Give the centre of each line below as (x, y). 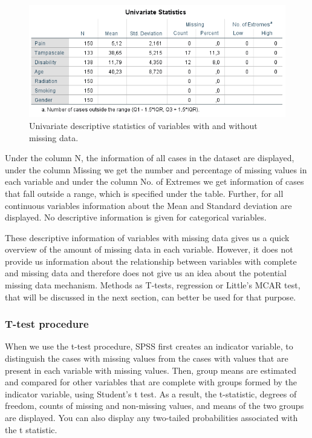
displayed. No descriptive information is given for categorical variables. (136, 217)
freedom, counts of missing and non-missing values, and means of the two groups (154, 406)
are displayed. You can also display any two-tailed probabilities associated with (151, 418)
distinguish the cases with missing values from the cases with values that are (147, 358)
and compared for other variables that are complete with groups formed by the (151, 382)
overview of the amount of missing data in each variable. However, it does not (149, 249)
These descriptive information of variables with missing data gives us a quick (147, 237)
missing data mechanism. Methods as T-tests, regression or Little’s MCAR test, (153, 285)
